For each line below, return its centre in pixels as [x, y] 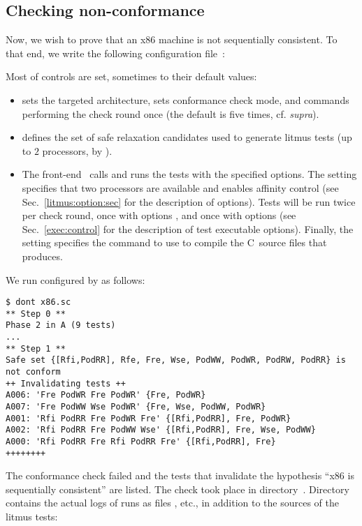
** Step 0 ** [36, 314]
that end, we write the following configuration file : [115, 53]
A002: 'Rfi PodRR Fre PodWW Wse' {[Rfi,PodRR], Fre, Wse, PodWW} [161, 430]
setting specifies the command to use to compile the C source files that [174, 242]
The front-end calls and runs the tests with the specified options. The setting [189, 174]
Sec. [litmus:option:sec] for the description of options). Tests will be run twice [189, 201]
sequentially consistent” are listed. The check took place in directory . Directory [178, 489]
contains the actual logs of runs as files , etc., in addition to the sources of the [172, 503]
